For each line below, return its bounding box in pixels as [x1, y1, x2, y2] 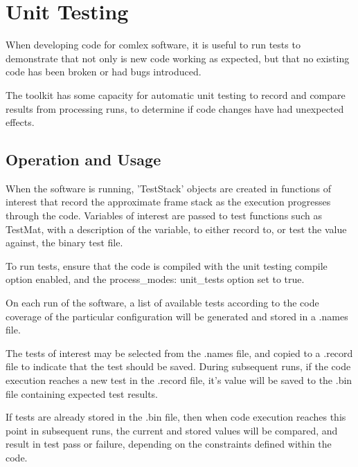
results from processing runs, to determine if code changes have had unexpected [6, 101, 344, 116]
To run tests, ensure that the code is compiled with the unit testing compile [6, 258, 328, 273]
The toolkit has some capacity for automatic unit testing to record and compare [6, 87, 346, 102]
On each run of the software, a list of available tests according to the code [6, 295, 319, 310]
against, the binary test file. [6, 235, 123, 250]
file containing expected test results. [6, 386, 158, 401]
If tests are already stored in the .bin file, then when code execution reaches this [6, 410, 346, 424]
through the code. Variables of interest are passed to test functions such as [6, 208, 322, 223]
